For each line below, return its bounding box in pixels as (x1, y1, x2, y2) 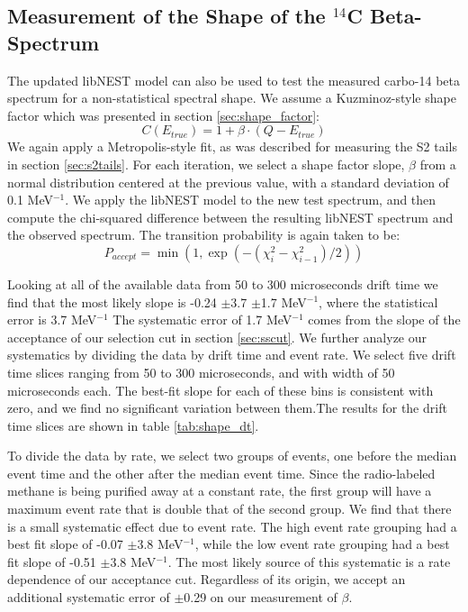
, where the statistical (319, 292, 438, 311)
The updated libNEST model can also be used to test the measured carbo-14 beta (7, 70, 461, 89)
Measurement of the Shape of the (7, 2, 326, 30)
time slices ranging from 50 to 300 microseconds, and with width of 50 (7, 362, 395, 381)
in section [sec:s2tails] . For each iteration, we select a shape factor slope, (7, 154, 405, 173)
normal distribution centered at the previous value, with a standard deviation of (7, 172, 449, 191)
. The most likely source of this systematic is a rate (167, 552, 451, 571)
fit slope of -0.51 (7, 552, 96, 571)
